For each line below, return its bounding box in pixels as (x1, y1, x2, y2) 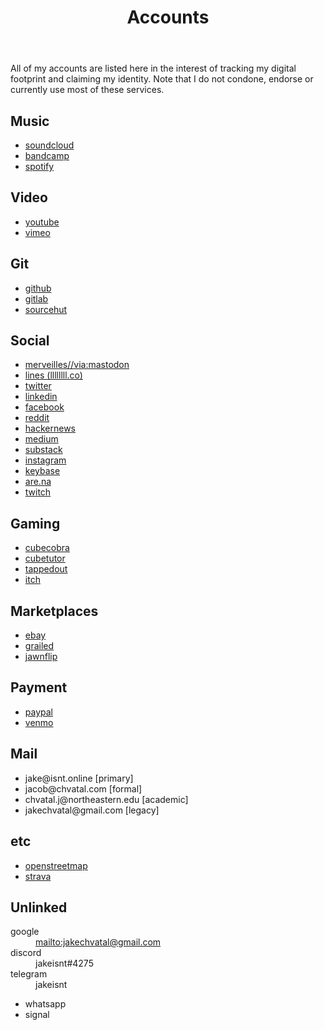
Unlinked (10, 899, 68, 916)
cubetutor (24, 552, 66, 565)
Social (10, 332, 50, 350)
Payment (10, 679, 68, 696)
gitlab (24, 292, 49, 305)
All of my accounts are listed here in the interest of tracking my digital (10, 62, 297, 75)
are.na (24, 476, 52, 488)
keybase (24, 465, 61, 477)
